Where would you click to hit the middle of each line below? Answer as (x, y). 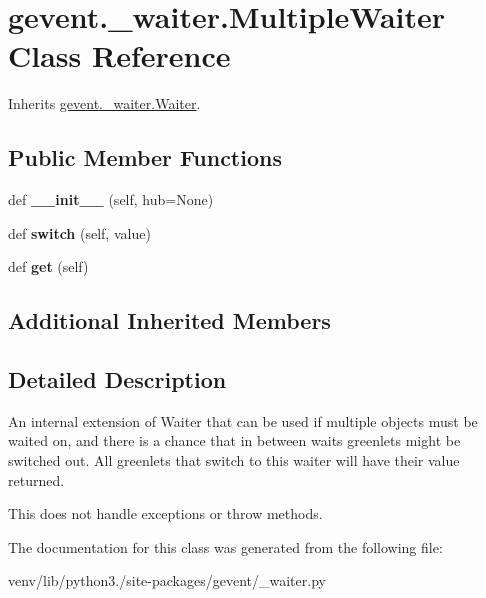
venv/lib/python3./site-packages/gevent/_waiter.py (167, 580)
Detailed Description (117, 379)
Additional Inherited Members (169, 320)
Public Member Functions (145, 157)
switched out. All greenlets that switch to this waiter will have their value (234, 460)
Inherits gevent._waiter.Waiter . (104, 103)
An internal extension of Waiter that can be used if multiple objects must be (243, 420)
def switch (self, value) (79, 232)
